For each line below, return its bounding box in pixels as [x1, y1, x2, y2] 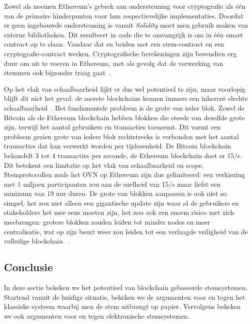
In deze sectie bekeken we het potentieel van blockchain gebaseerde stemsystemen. [4, 282, 248, 292]
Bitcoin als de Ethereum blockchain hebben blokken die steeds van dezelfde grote [4, 112, 245, 122]
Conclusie [4, 259, 53, 275]
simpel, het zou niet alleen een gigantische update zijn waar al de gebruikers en [4, 197, 239, 208]
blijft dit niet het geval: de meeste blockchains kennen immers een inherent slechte [4, 93, 248, 103]
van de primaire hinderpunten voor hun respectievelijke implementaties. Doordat [4, 10, 244, 20]
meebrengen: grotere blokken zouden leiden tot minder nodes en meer [4, 217, 210, 227]
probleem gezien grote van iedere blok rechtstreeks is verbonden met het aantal [4, 131, 239, 141]
